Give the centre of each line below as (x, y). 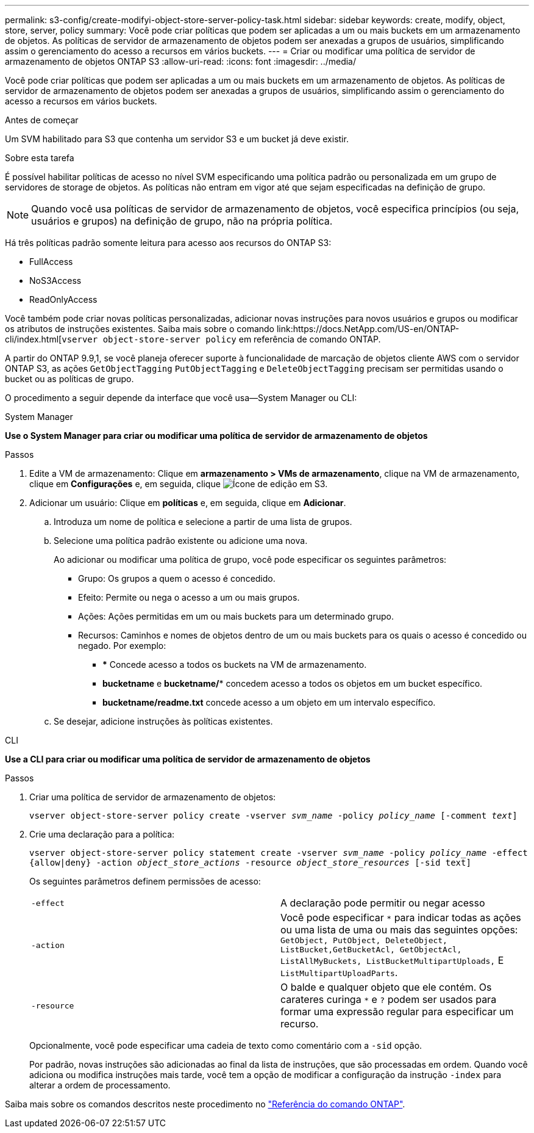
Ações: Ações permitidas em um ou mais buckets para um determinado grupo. (236, 616)
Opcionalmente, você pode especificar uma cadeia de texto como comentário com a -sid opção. (226, 1045)
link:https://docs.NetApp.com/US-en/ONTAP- (368, 329)
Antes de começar (42, 120)
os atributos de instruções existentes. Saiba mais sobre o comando (140, 329)
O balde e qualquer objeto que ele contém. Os (386, 987)
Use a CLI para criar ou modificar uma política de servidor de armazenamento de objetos (188, 759)
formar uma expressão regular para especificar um (397, 1012)
